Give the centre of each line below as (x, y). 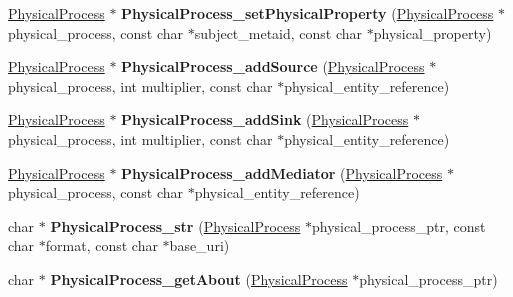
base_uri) (199, 245)
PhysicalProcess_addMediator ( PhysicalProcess (282, 172)
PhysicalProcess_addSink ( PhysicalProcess (265, 119)
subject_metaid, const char (278, 32)
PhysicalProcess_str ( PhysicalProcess (175, 225)
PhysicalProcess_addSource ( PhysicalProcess (273, 66)
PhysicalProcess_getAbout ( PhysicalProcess (199, 278)
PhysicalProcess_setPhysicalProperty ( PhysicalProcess (307, 13)
